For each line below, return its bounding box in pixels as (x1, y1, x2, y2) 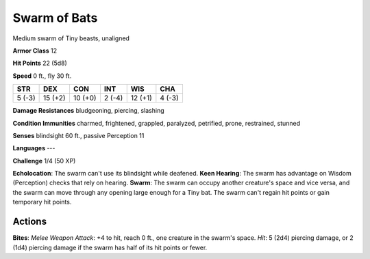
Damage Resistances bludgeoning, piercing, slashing (12, 107, 164, 115)
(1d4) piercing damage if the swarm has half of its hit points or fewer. (12, 243, 208, 251)
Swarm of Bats (12, 10, 98, 25)
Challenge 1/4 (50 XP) (12, 156, 76, 165)
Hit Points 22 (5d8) (12, 59, 68, 68)
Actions (12, 216, 47, 228)
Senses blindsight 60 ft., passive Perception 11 (12, 131, 145, 139)
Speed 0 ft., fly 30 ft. (12, 72, 72, 80)
